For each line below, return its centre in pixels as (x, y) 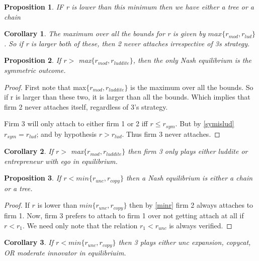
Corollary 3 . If (29, 242)
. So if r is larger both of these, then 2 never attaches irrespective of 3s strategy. (127, 43)
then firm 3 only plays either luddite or (188, 151)
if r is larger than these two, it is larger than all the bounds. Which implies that (127, 97)
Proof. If (17, 205)
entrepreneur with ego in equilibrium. (61, 161)
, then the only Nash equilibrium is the (192, 60)
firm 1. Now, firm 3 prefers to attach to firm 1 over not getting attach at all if (124, 215)
